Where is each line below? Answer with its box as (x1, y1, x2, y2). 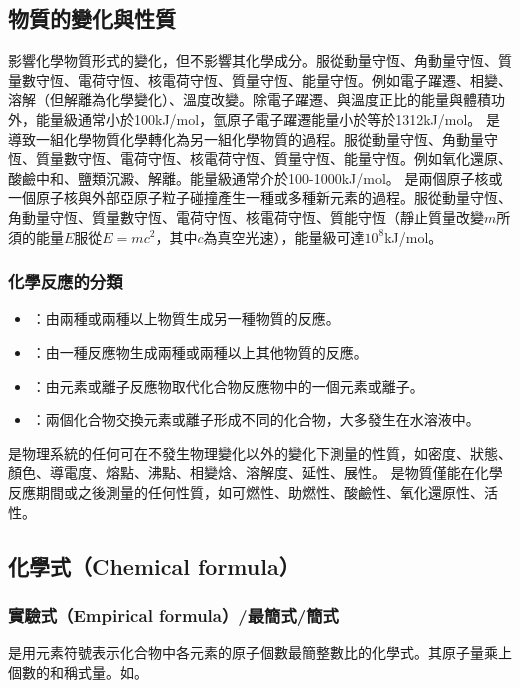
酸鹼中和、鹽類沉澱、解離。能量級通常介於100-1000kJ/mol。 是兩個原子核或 (8, 167, 503, 188)
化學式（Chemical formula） (8, 550, 300, 581)
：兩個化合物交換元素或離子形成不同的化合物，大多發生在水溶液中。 (31, 409, 480, 430)
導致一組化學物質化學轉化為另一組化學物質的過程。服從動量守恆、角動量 (8, 128, 484, 149)
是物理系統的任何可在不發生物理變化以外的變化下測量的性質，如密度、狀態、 (8, 442, 512, 463)
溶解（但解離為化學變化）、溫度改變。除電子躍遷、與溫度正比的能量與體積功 (8, 89, 505, 110)
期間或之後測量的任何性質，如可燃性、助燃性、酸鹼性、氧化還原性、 (35, 481, 484, 502)
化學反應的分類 (8, 269, 123, 294)
